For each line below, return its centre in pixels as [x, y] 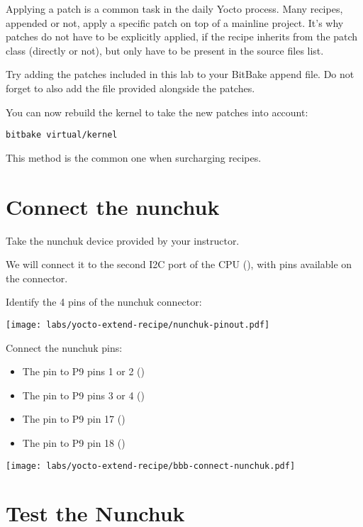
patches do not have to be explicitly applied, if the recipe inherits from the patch [182, 37]
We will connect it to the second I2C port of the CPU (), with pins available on [179, 264]
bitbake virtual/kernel [62, 135]
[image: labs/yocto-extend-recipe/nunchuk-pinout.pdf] [138, 324]
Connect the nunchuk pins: [64, 347]
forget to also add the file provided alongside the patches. [130, 88]
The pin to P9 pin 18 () [74, 442]
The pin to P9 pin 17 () [74, 419]
